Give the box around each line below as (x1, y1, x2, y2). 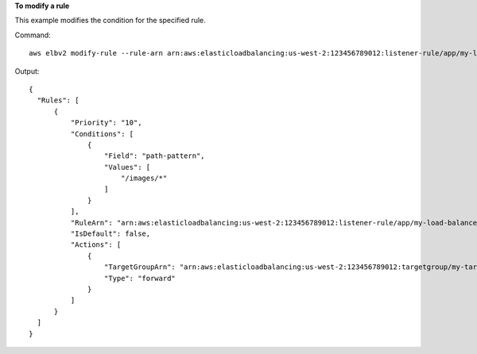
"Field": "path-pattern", (103, 152, 206, 160)
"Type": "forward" (103, 274, 176, 283)
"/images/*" (120, 174, 168, 183)
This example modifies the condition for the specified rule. (14, 16, 206, 25)
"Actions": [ (70, 240, 122, 249)
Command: (14, 30, 51, 40)
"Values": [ (103, 163, 151, 171)
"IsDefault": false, (70, 229, 151, 238)
